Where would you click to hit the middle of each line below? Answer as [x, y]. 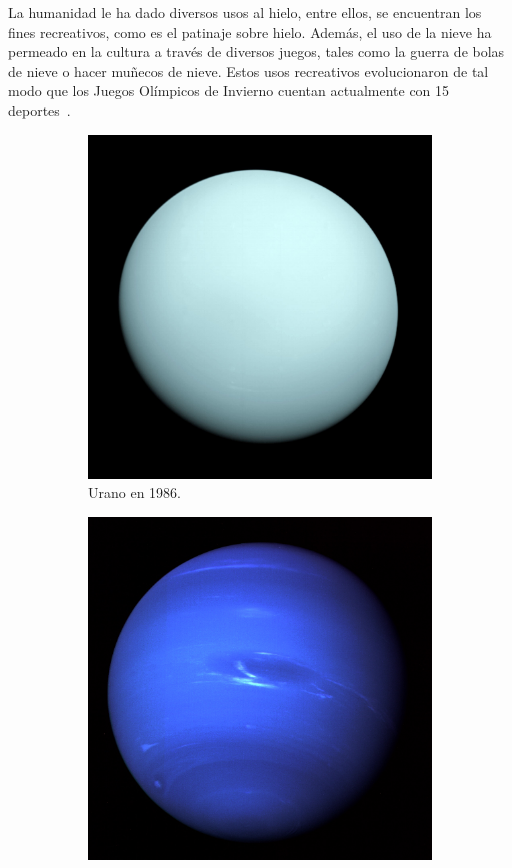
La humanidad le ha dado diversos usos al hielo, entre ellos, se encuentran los [245, 12]
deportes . [39, 109]
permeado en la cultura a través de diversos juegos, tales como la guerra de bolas [256, 51]
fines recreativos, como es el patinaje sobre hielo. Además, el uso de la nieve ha [250, 31]
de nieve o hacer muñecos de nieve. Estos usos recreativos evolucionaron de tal [248, 70]
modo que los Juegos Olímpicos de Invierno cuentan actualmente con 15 [229, 90]
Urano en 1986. [134, 492]
